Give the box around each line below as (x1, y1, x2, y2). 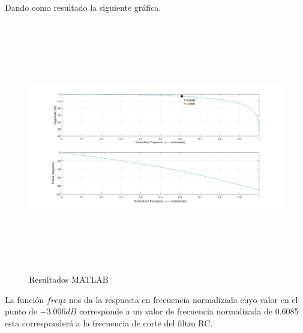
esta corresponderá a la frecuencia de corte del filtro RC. (5, 316, 213, 329)
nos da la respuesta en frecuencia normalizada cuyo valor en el (68, 293, 298, 305)
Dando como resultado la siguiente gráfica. (5, 1, 161, 13)
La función (5, 293, 44, 305)
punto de (5, 305, 38, 317)
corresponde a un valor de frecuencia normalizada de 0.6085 (79, 305, 299, 317)
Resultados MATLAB (29, 273, 109, 285)
